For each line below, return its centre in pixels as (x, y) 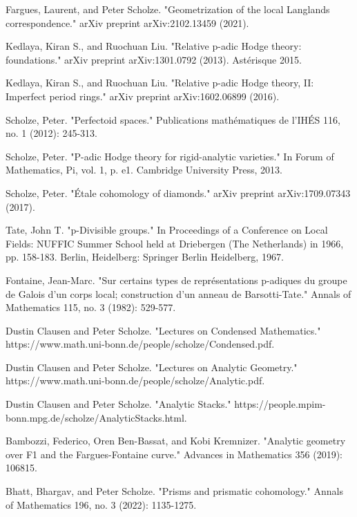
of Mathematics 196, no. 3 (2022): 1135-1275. (101, 504)
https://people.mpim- (280, 404)
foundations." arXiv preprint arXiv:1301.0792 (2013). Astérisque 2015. (154, 59)
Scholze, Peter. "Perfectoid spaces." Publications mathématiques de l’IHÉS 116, (173, 119)
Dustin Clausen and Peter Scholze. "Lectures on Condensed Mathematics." (163, 330)
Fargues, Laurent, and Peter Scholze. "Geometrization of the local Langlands (168, 9)
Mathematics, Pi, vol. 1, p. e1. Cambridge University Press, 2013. (144, 170)
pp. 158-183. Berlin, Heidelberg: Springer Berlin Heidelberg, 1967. (145, 257)
